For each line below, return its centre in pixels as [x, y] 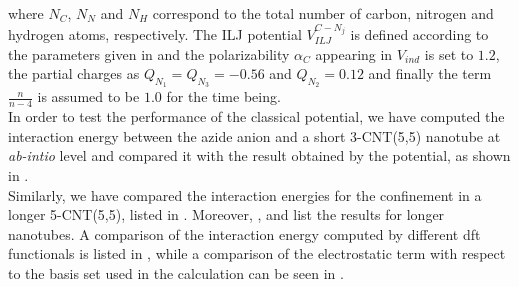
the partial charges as [74, 73]
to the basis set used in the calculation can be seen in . [176, 273]
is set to [449, 53]
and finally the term [430, 73]
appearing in [354, 53]
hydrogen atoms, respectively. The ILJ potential [155, 34]
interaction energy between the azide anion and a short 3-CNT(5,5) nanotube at [254, 135]
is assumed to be [88, 96]
